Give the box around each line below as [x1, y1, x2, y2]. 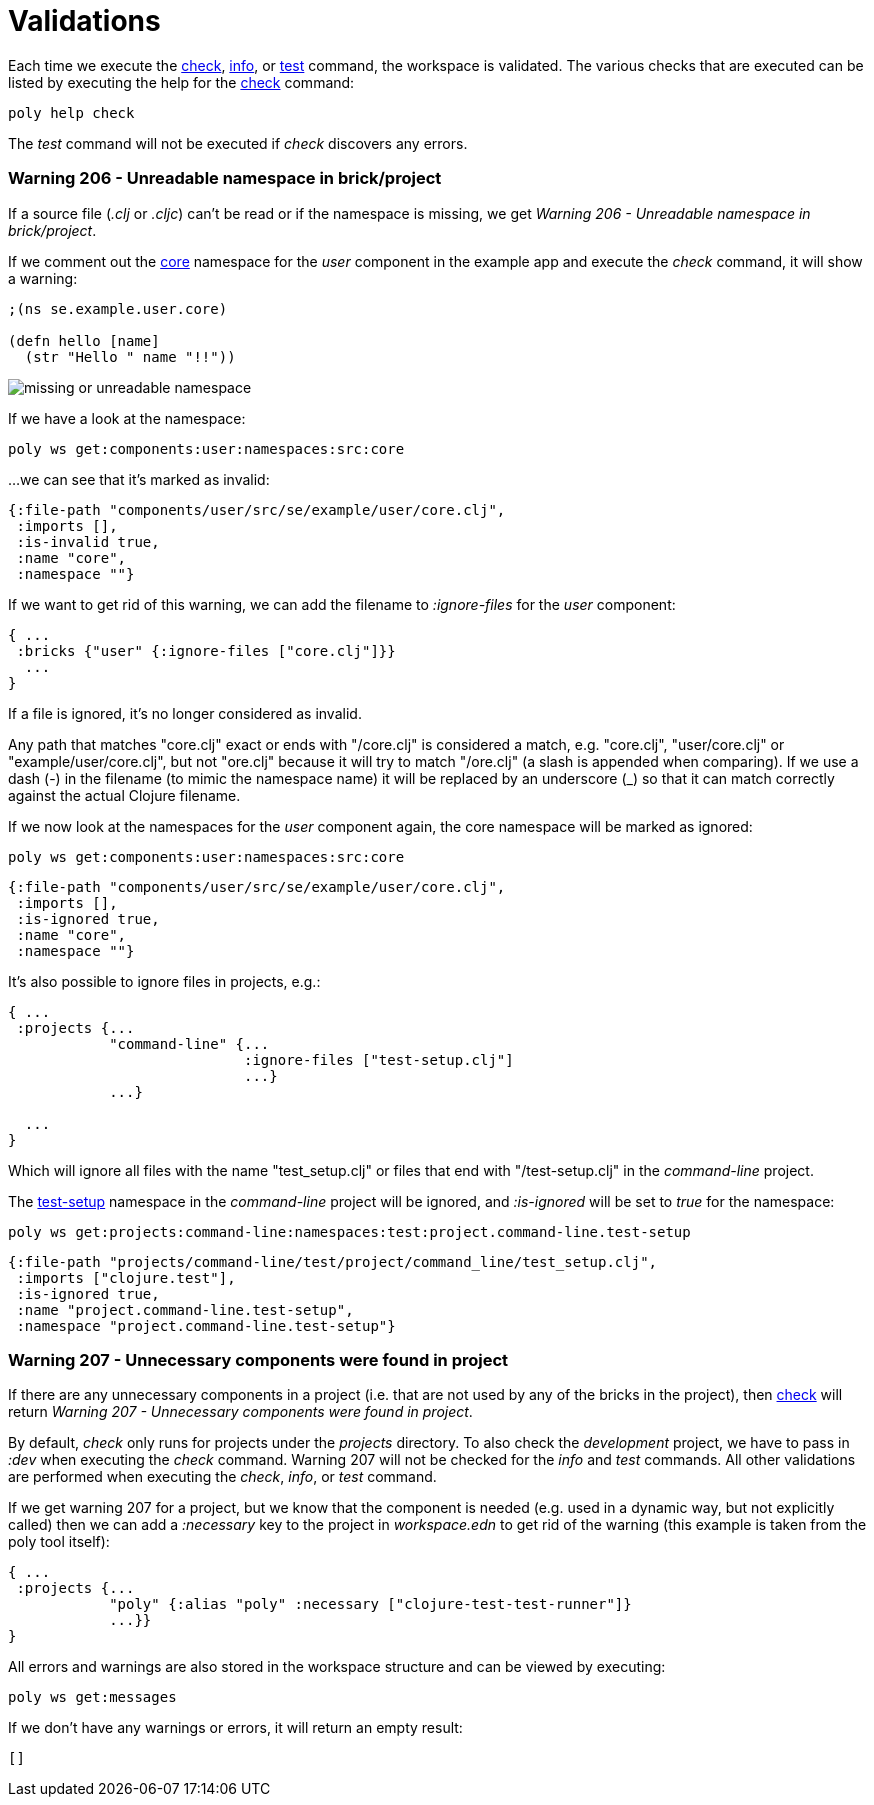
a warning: [8, 269, 78, 287]
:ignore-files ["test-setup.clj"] [244, 1051, 514, 1068]
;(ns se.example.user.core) [8, 300, 228, 317]
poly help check [8, 104, 135, 121]
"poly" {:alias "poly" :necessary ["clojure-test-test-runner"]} [109, 1596, 632, 1613]
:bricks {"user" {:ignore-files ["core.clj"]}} [16, 642, 396, 659]
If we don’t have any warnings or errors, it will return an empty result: [8, 1719, 463, 1737]
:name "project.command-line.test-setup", [16, 1301, 354, 1318]
